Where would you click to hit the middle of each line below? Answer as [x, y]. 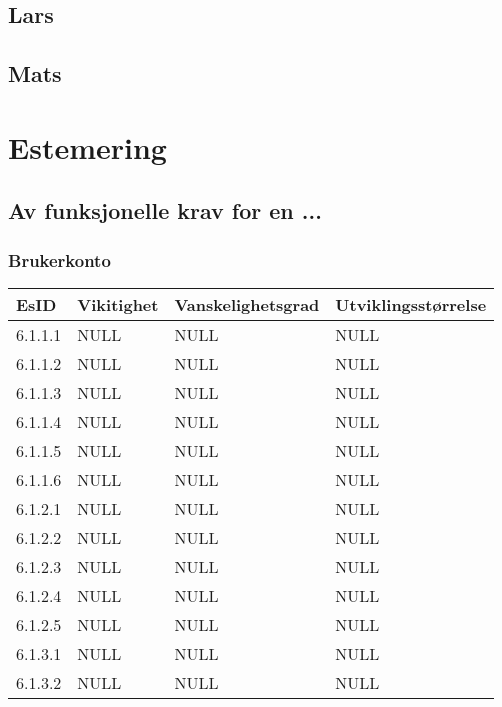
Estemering [87, 146]
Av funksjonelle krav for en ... [165, 210]
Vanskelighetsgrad [247, 304]
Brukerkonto [59, 259]
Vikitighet [118, 304]
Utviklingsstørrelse [411, 304]
